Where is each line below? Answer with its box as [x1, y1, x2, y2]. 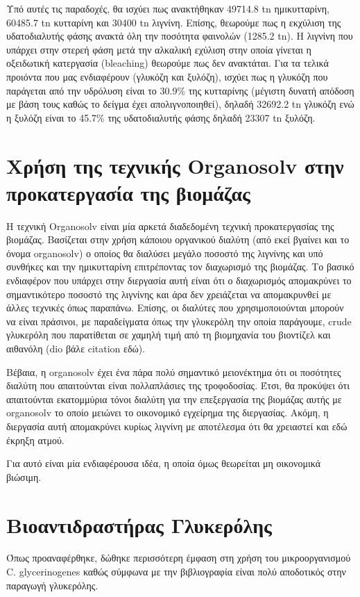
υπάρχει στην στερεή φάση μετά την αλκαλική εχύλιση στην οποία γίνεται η [6, 42, 311, 56]
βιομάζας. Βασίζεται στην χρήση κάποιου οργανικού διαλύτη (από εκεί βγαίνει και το [6, 232, 350, 247]
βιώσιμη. [6, 469, 42, 484]
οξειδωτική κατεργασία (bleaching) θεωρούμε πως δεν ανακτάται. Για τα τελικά [6, 56, 329, 70]
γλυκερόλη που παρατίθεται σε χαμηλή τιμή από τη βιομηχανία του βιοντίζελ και [6, 327, 331, 342]
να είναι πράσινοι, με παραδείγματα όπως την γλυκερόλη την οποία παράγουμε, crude [6, 313, 352, 328]
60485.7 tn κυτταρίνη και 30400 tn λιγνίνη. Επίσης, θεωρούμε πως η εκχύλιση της [6, 15, 341, 29]
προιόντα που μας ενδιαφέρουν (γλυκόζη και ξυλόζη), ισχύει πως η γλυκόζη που [6, 69, 328, 83]
